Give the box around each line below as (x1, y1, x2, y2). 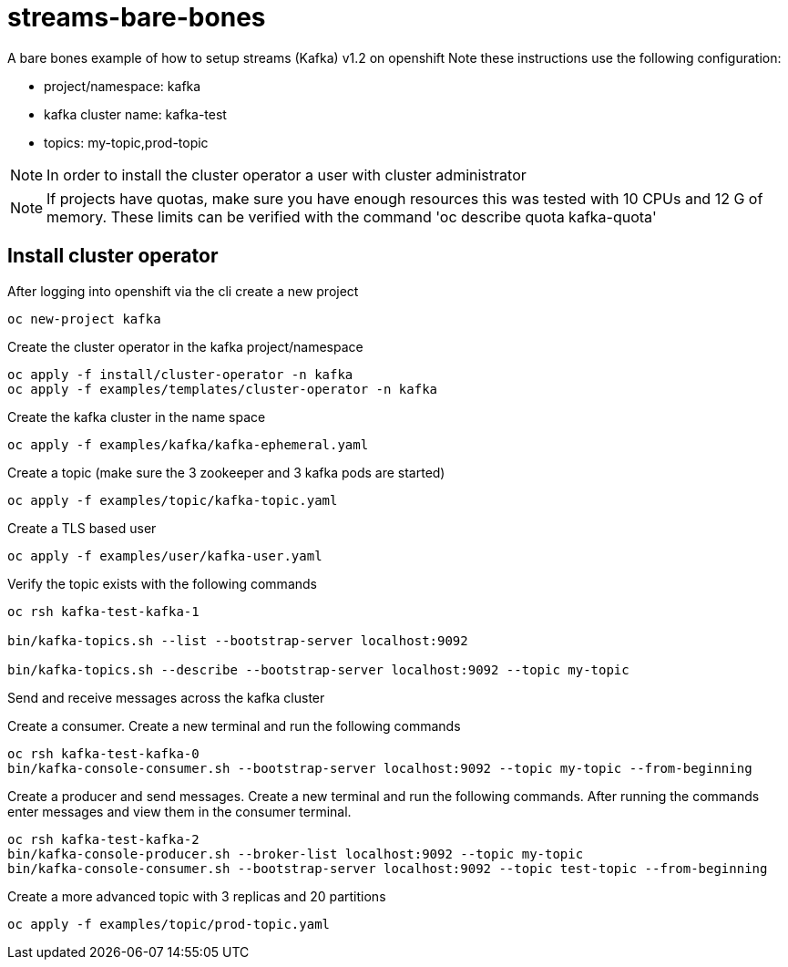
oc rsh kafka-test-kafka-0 (7, 746, 200, 761)
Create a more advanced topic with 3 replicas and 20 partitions (7, 888, 386, 904)
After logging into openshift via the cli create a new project (7, 283, 359, 299)
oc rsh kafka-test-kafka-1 (7, 603, 200, 619)
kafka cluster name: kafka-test (44, 106, 227, 122)
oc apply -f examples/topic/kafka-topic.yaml (7, 492, 338, 508)
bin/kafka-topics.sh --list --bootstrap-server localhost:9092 (7, 633, 468, 648)
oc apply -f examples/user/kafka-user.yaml (7, 548, 322, 563)
